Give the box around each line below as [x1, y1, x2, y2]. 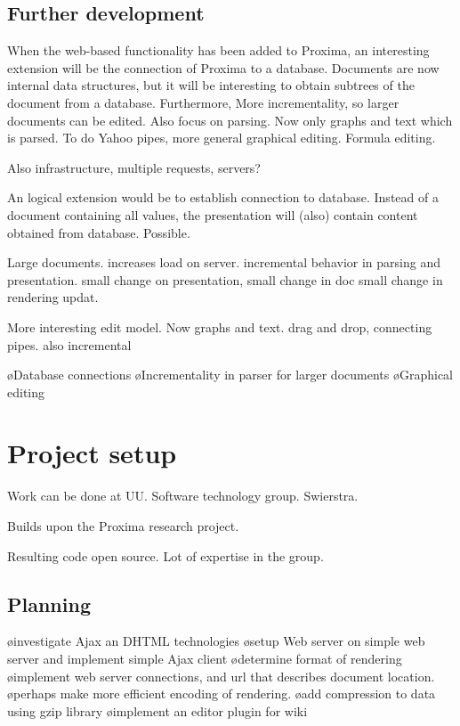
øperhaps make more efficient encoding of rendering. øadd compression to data [7, 684, 436, 703]
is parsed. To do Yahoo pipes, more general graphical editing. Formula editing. [7, 128, 436, 147]
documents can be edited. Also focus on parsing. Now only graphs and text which [7, 110, 453, 129]
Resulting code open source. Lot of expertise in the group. [7, 546, 324, 565]
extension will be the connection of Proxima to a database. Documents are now [7, 58, 440, 77]
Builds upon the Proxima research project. [7, 517, 239, 535]
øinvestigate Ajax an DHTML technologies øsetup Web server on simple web [7, 632, 425, 650]
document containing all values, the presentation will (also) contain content [7, 205, 418, 224]
